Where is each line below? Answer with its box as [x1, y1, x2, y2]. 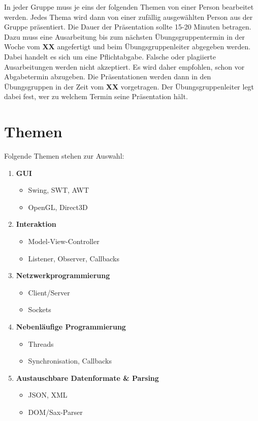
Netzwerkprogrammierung [16, 270, 110, 281]
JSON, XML [28, 389, 68, 400]
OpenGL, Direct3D [28, 201, 88, 212]
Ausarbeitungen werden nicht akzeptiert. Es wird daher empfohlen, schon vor [4, 61, 245, 72]
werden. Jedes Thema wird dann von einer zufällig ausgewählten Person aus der [4, 11, 253, 22]
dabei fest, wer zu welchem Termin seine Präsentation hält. [4, 91, 188, 102]
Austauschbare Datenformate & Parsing [16, 372, 159, 383]
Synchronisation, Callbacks [28, 355, 112, 366]
